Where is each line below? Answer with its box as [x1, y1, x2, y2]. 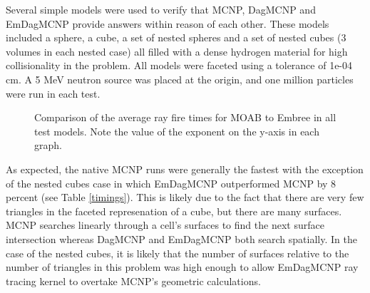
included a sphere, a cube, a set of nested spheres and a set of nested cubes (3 [6, 30, 346, 45]
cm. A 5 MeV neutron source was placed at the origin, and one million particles [6, 71, 354, 86]
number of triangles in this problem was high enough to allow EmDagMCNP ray [6, 259, 359, 274]
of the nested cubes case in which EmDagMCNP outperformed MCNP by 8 [6, 175, 336, 190]
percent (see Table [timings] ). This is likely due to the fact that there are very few [6, 190, 364, 205]
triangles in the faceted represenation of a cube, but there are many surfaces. [6, 203, 342, 218]
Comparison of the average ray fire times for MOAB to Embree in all [34, 110, 336, 125]
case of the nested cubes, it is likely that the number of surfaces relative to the [6, 245, 349, 260]
